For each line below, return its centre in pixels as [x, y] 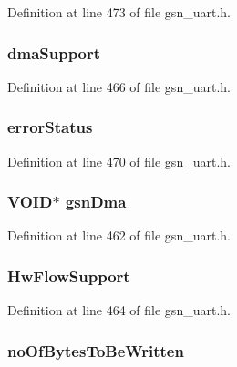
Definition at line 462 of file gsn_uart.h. [119, 235]
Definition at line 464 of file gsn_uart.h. [119, 310]
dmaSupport [54, 52]
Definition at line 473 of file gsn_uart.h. [119, 12]
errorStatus [50, 127]
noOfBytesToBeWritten [96, 350]
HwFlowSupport [69, 275]
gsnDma [96, 202]
